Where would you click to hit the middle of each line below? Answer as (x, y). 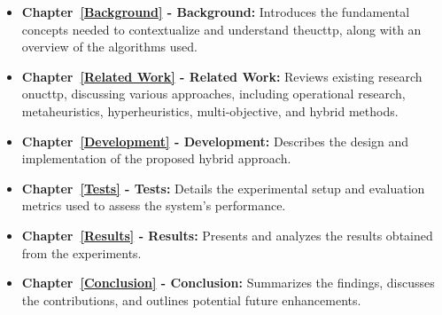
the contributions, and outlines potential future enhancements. (191, 299)
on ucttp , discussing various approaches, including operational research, (213, 94)
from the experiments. (81, 252)
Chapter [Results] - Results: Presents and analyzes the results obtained (227, 235)
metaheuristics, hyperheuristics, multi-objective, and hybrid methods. (210, 110)
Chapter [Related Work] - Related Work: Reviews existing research (222, 76)
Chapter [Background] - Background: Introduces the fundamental (216, 12)
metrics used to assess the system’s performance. (154, 205)
